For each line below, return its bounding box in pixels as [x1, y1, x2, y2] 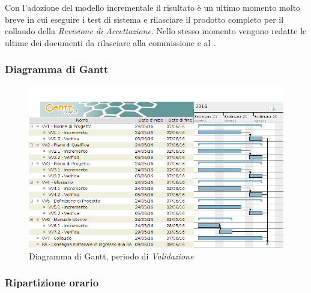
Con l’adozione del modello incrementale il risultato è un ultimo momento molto [5, 1, 301, 13]
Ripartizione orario [5, 275, 99, 290]
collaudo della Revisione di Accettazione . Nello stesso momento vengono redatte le [5, 25, 307, 37]
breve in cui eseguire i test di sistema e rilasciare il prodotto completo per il [5, 13, 284, 25]
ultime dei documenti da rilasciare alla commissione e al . [5, 36, 216, 49]
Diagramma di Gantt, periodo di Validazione [29, 249, 194, 262]
